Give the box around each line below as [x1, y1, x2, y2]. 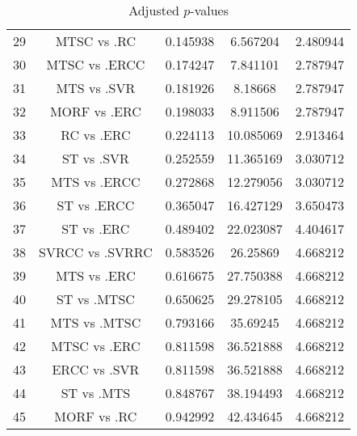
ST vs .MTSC [56, 290, 135, 308]
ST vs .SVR [61, 149, 129, 167]
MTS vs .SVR [56, 78, 136, 97]
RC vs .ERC [61, 125, 131, 144]
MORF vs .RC [54, 407, 137, 425]
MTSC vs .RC [55, 32, 136, 50]
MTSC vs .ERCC [46, 55, 145, 74]
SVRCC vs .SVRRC [39, 243, 153, 261]
